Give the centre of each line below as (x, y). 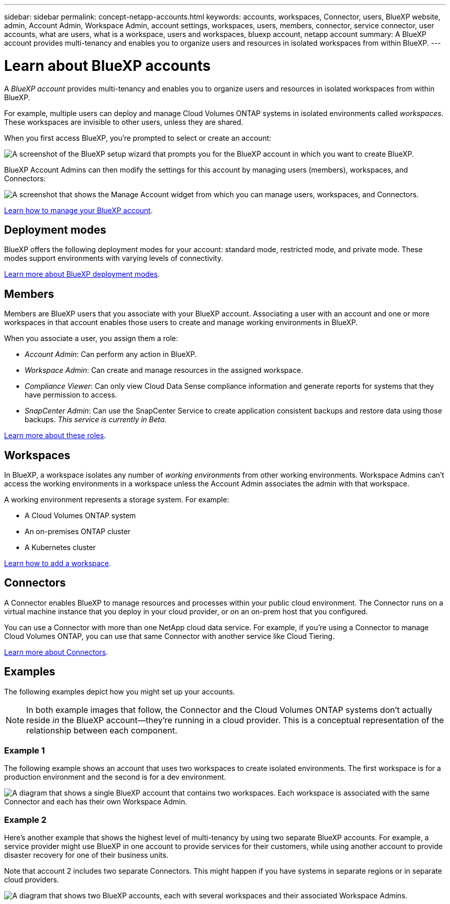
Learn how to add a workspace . (58, 563)
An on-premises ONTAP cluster (78, 532)
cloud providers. (32, 880)
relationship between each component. (102, 730)
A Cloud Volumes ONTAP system (80, 516)
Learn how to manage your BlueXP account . (79, 210)
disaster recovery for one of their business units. (86, 855)
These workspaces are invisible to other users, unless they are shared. (124, 122)
